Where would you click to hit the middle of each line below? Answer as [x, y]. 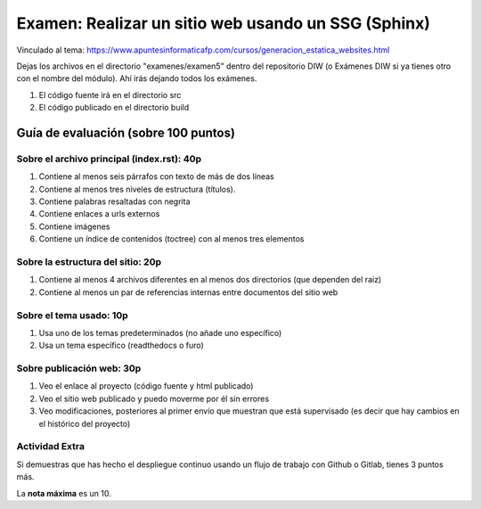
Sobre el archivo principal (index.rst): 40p [109, 159]
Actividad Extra [50, 447]
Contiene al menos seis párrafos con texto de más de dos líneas [157, 177]
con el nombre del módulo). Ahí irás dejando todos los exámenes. [137, 78]
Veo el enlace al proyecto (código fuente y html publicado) [146, 386]
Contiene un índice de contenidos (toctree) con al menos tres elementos [171, 239]
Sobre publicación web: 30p [79, 368]
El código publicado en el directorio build [114, 108]
